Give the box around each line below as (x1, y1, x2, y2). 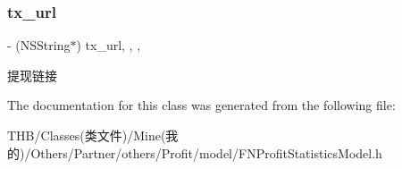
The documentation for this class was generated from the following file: (7, 96, 396, 114)
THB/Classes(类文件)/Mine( (7, 126, 166, 144)
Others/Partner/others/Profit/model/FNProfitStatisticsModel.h (30, 143, 382, 162)
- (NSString (7, 36, 71, 55)
